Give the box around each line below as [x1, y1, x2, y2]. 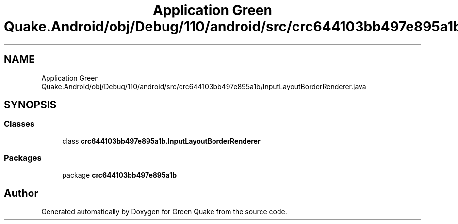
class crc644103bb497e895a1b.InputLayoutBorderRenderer [62, 136, 261, 145]
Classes [4, 119, 35, 129]
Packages [4, 153, 42, 163]
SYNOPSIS [4, 99, 57, 111]
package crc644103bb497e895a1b [62, 170, 177, 179]
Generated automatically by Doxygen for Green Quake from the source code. [41, 208, 287, 216]
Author [4, 187, 38, 199]
